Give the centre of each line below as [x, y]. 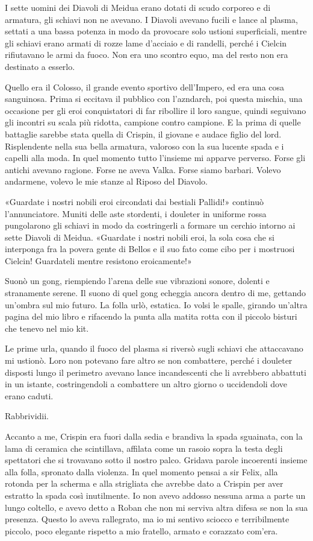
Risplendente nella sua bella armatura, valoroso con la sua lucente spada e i [144, 146]
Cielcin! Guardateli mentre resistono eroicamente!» [98, 260]
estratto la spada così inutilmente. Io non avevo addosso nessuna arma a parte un [155, 495]
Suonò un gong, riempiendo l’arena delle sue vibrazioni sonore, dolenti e [137, 281]
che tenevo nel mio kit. [47, 328]
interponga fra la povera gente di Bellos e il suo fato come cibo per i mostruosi [150, 249]
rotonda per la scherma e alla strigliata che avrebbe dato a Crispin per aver [144, 483]
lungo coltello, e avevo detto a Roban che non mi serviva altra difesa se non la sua [156, 507]
